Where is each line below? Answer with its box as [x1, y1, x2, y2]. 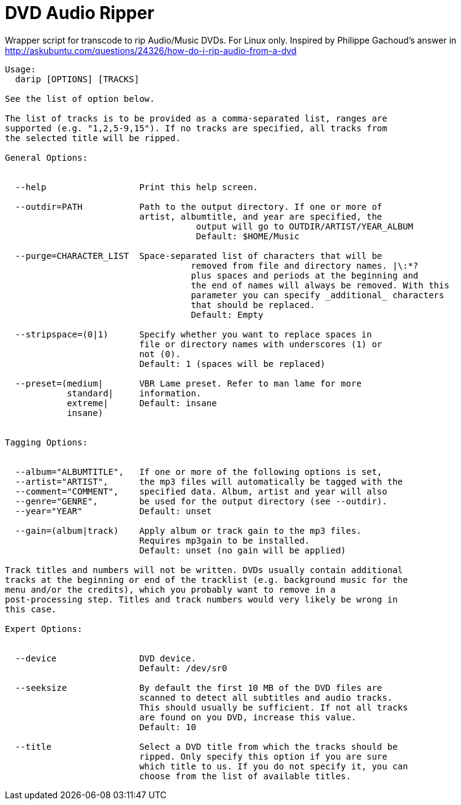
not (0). [139, 349, 181, 359]
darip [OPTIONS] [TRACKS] [15, 74, 140, 84]
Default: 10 [139, 722, 196, 732]
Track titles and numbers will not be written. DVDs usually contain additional [5, 564, 403, 575]
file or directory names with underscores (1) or [139, 339, 383, 349]
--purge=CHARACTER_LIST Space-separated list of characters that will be [15, 250, 383, 261]
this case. [5, 604, 57, 614]
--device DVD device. [15, 653, 196, 663]
